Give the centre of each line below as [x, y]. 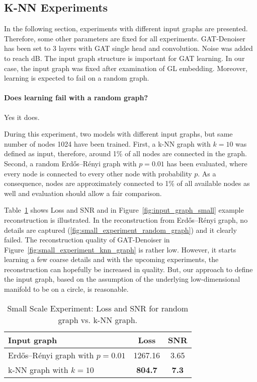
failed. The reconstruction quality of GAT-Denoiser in [87, 240]
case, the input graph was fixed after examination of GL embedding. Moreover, [126, 68]
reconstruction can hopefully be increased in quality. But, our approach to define [128, 269]
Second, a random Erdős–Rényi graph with [70, 163]
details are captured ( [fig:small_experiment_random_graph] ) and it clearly [120, 230]
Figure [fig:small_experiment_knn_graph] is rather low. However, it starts [120, 249]
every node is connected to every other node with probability [98, 173]
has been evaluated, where [207, 163]
